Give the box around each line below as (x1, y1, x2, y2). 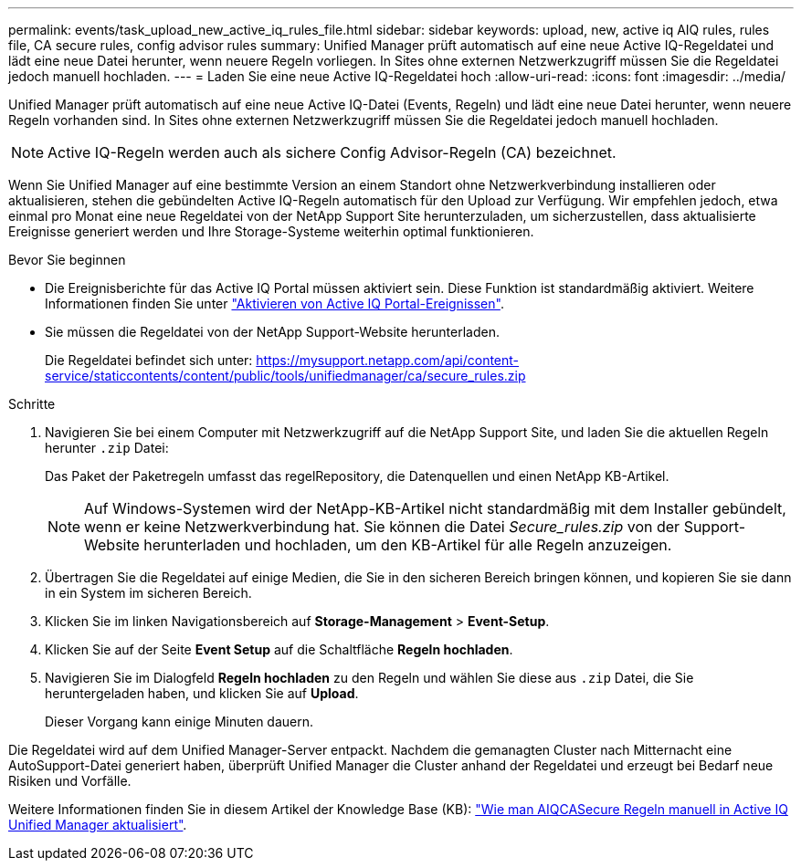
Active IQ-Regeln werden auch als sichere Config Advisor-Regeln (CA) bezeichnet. (47, 143, 617, 162)
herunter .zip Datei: (45, 440, 169, 455)
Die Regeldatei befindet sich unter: (45, 352, 253, 368)
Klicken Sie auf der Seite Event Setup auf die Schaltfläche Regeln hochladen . (45, 642, 513, 657)
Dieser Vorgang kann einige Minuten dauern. (45, 714, 314, 729)
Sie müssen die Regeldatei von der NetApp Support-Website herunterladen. (45, 324, 500, 340)
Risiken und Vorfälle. (8, 773, 132, 789)
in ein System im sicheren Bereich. (45, 585, 252, 601)
